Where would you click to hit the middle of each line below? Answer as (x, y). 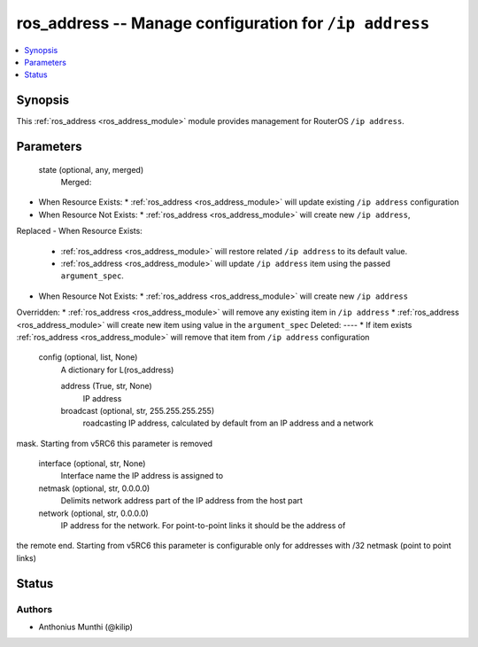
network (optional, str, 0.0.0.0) (94, 513)
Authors (35, 609)
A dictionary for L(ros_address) (117, 370)
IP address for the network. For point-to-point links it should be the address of (203, 526)
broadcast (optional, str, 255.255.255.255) (138, 410)
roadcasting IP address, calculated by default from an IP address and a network (228, 423)
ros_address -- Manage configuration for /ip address (223, 23)
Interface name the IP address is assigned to (142, 476)
